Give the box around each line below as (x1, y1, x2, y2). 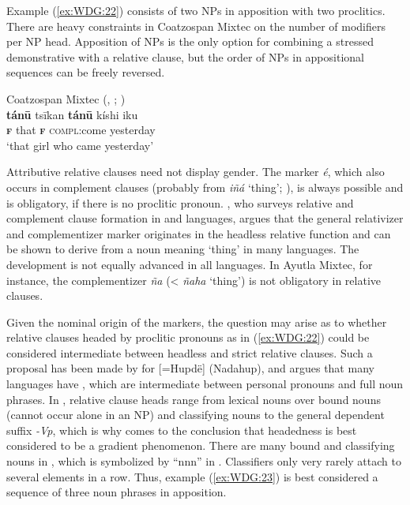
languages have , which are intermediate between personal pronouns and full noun (6, 376, 404, 392)
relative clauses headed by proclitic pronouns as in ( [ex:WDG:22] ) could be (6, 329, 370, 346)
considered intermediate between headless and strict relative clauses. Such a (6, 344, 373, 361)
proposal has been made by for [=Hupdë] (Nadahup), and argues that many (6, 360, 374, 376)
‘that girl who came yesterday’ (6, 137, 154, 153)
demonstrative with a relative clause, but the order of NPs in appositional (6, 48, 364, 65)
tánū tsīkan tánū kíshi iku (6, 106, 138, 122)
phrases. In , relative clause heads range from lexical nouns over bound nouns (6, 391, 381, 407)
